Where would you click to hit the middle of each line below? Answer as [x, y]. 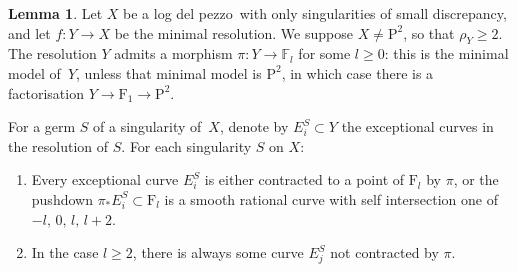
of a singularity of [147, 126]
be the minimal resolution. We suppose [233, 32]
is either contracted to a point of [304, 179]
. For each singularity [186, 145]
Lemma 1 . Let [55, 13]
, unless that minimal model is [169, 72]
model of [34, 72]
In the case [65, 252]
